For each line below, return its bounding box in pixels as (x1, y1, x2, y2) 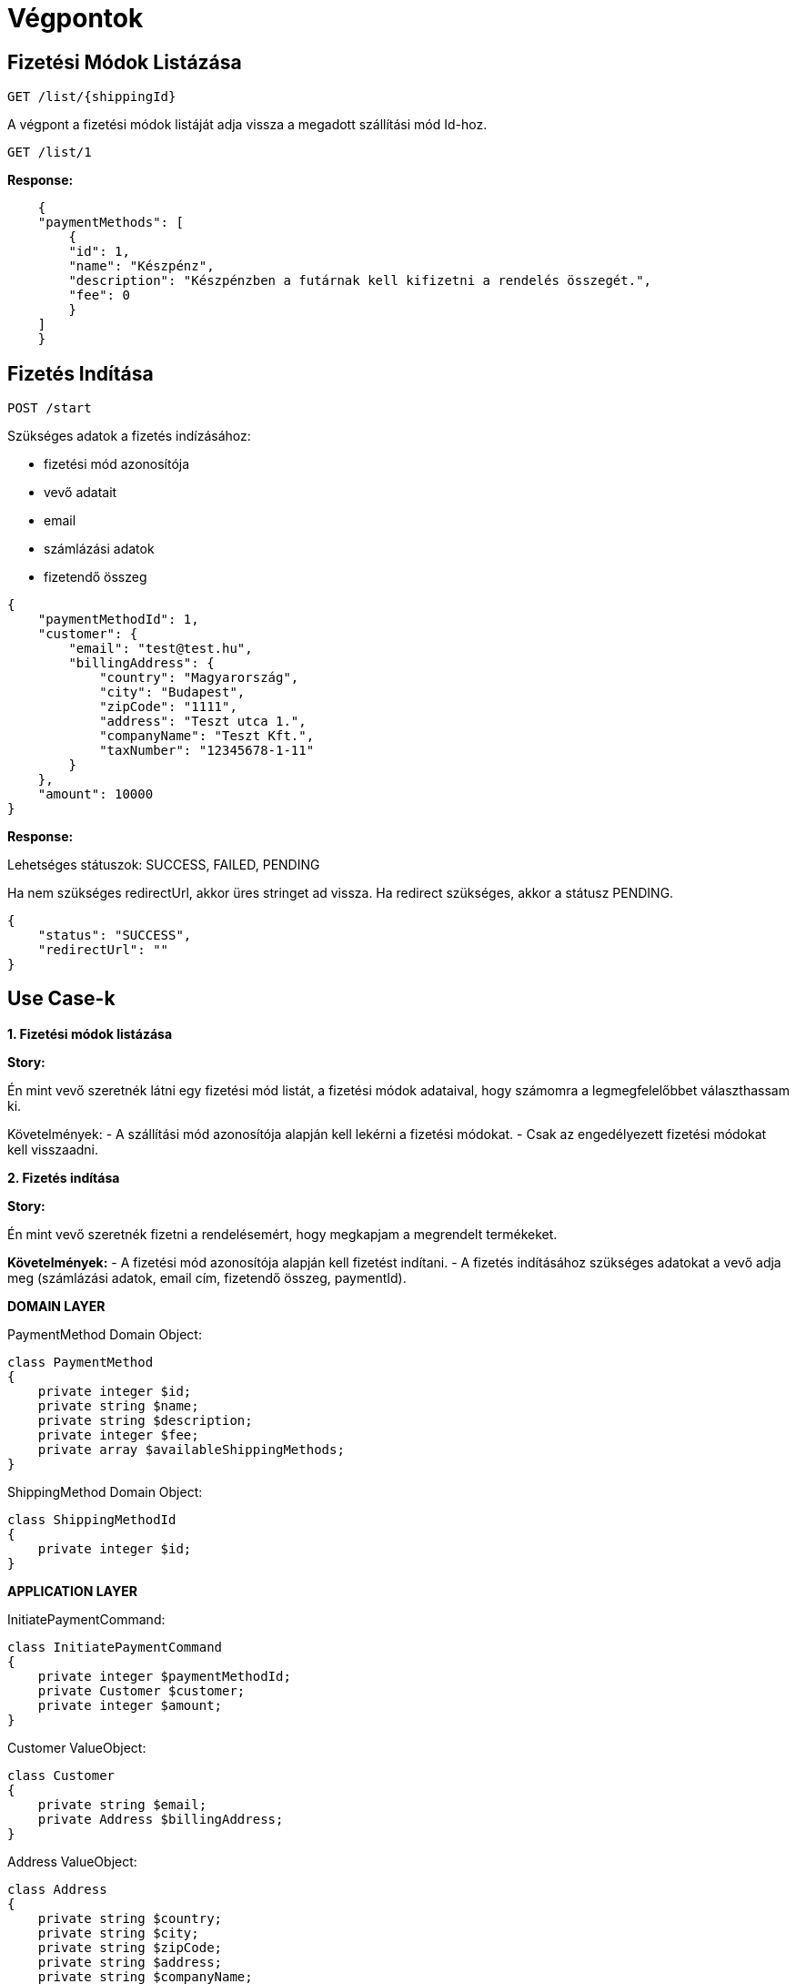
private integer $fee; (37, 1427, 199, 1442)
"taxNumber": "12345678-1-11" (99, 743, 315, 758)
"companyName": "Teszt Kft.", (99, 728, 315, 744)
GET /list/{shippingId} (7, 89, 176, 105)
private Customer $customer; (37, 1683, 246, 1698)
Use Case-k (7, 987, 116, 1011)
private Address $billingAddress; (37, 1811, 284, 1826)
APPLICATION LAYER (7, 1582, 137, 1599)
